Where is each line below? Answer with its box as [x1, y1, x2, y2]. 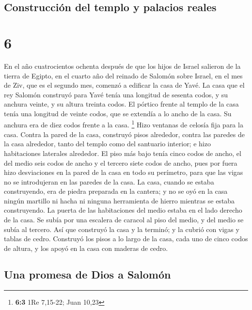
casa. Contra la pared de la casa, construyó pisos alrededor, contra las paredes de [4, 129, 245, 139]
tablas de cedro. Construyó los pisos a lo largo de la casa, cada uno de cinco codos [4, 233, 248, 244]
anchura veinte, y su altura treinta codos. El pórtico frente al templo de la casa [4, 99, 239, 109]
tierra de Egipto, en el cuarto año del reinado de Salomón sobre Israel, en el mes [4, 70, 243, 80]
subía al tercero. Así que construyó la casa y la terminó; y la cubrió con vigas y [4, 224, 239, 234]
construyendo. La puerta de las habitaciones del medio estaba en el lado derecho [4, 205, 242, 215]
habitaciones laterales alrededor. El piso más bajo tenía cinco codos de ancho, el [4, 148, 241, 158]
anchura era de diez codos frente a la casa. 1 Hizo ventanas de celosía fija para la [4, 118, 243, 130]
